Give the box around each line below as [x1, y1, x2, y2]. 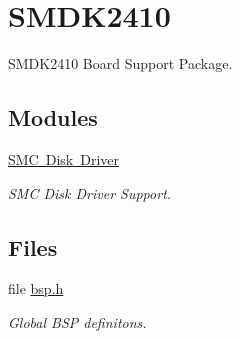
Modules [8, 102, 98, 133]
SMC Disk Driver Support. [8, 182, 172, 203]
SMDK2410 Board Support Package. [8, 53, 233, 74]
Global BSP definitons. [8, 311, 147, 332]
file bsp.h [8, 278, 64, 299]
